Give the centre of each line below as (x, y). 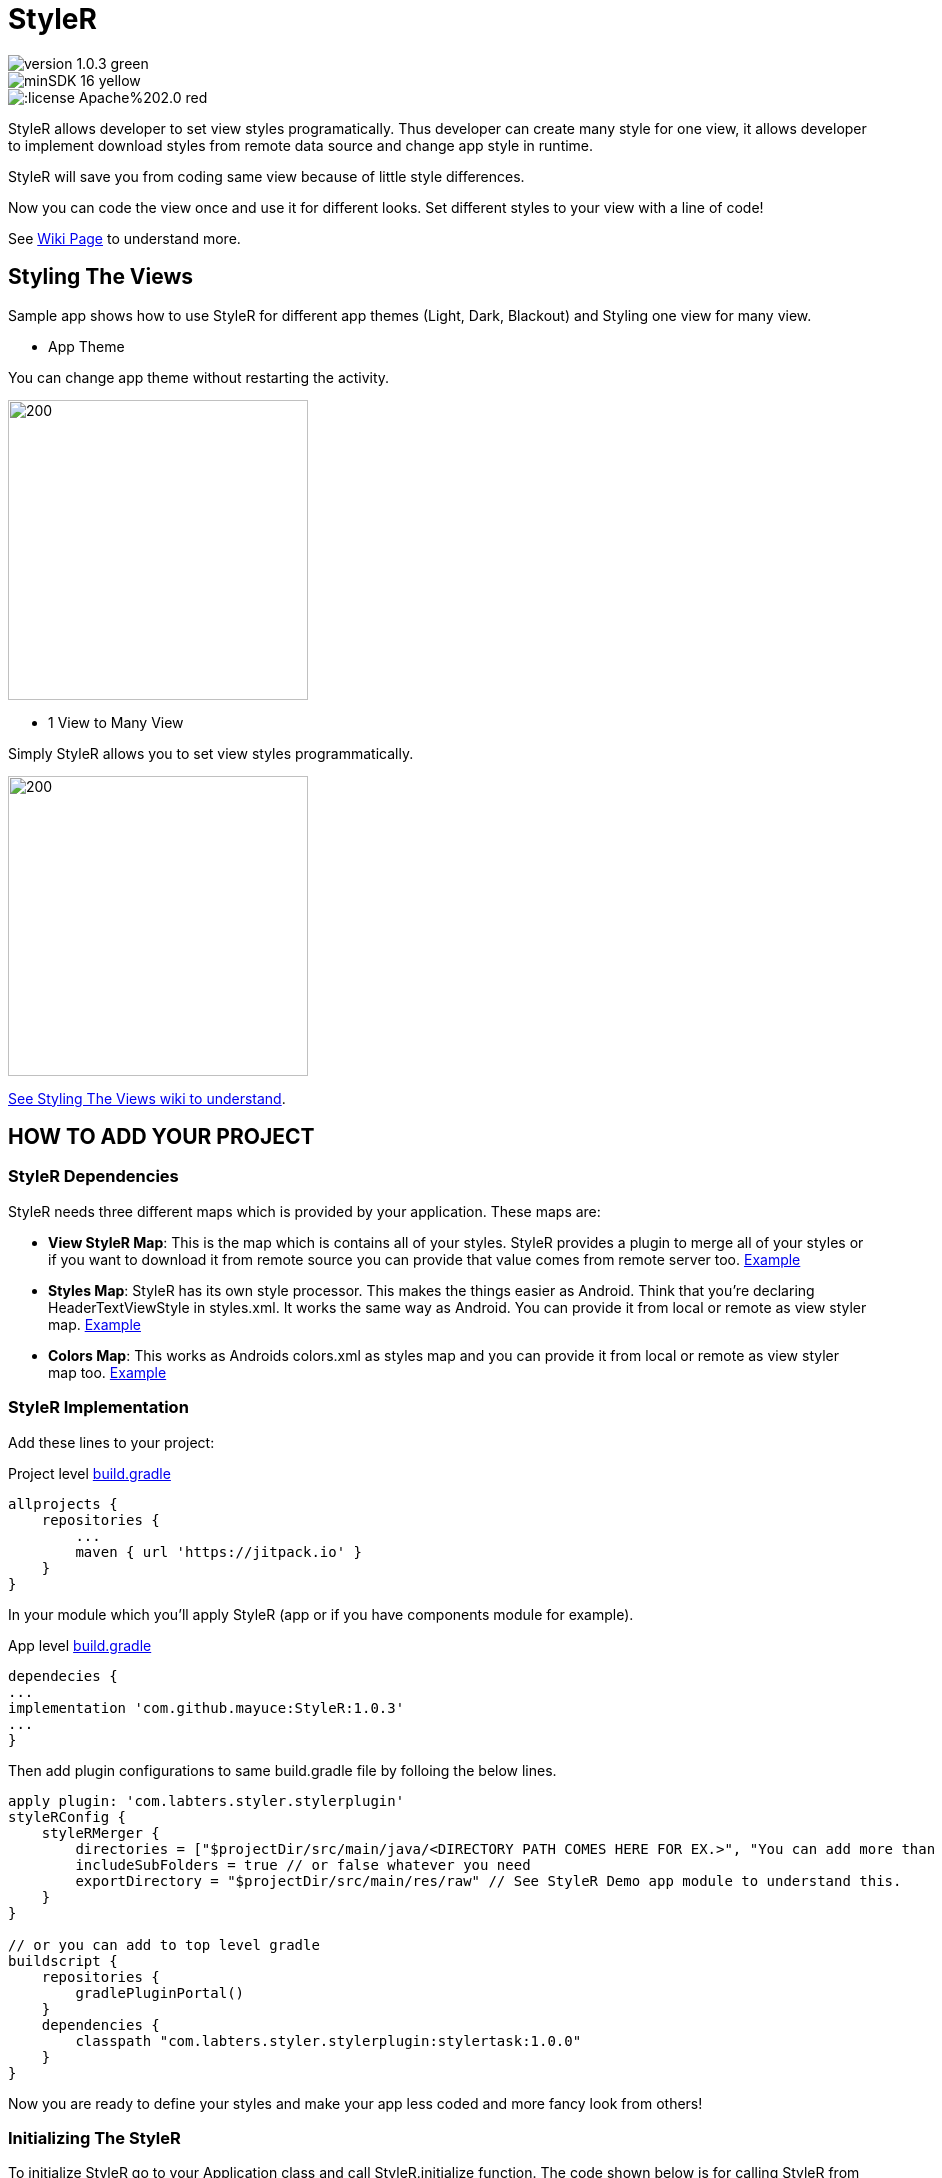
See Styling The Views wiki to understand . (147, 1098)
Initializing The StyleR (94, 2137)
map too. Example (107, 1372)
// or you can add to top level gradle (164, 1944)
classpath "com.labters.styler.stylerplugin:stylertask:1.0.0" (328, 2040)
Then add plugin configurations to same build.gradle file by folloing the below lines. (282, 1770)
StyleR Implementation (98, 1407)
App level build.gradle (80, 1645)
